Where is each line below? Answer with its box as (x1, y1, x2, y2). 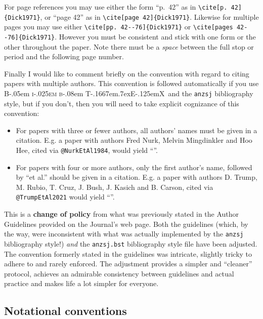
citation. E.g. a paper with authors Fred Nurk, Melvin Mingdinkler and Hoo (16, 135, 252, 145)
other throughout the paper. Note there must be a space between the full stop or (4, 41, 254, 52)
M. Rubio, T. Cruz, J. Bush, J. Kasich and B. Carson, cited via (16, 181, 213, 192)
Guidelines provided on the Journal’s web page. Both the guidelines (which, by (4, 218, 248, 229)
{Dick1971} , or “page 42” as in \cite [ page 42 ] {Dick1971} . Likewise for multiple (4, 11, 259, 22)
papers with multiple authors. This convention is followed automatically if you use (4, 78, 259, 89)
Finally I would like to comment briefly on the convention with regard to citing (4, 68, 249, 78)
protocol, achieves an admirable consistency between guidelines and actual (4, 268, 234, 278)
